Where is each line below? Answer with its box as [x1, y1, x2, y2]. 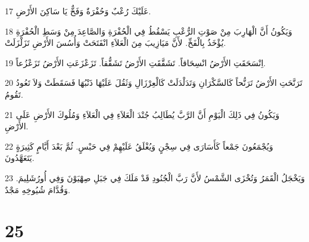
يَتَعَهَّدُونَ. [5, 151, 35, 164]
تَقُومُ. [5, 88, 23, 100]
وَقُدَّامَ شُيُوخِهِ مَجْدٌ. [5, 183, 70, 196]
